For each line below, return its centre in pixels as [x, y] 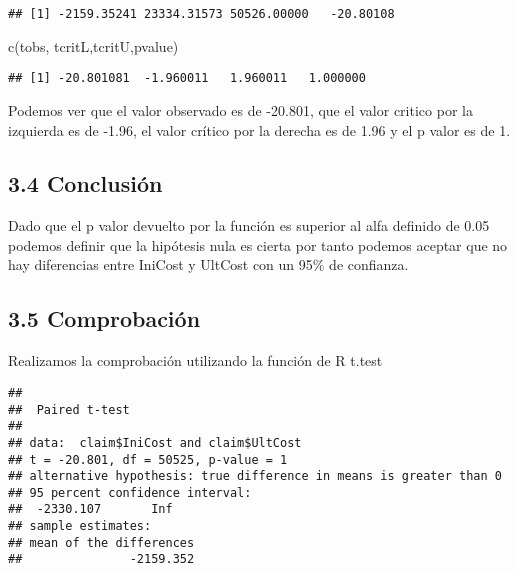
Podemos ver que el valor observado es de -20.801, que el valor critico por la [240, 109]
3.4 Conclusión [85, 183]
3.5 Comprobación [104, 318]
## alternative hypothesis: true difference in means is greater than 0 [255, 476]
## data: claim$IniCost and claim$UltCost [155, 442]
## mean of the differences [101, 542]
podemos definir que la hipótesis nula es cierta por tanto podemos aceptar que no [258, 244]
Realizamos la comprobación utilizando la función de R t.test [195, 360]
